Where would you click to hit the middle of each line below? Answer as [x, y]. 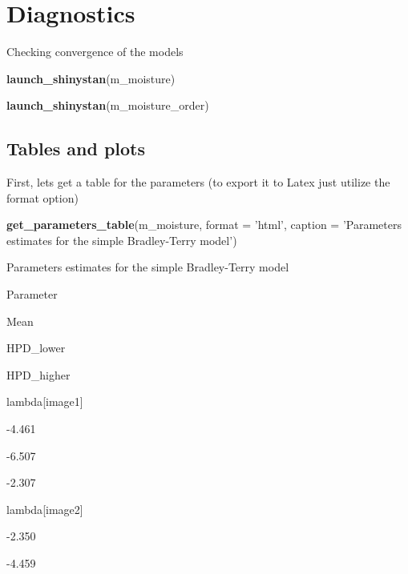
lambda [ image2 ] [45, 509]
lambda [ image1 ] [45, 401]
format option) [42, 197]
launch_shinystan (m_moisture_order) [108, 105]
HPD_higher [38, 374]
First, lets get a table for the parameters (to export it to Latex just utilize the [198, 182]
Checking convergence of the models [95, 52]
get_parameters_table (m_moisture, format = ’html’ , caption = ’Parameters [204, 225]
